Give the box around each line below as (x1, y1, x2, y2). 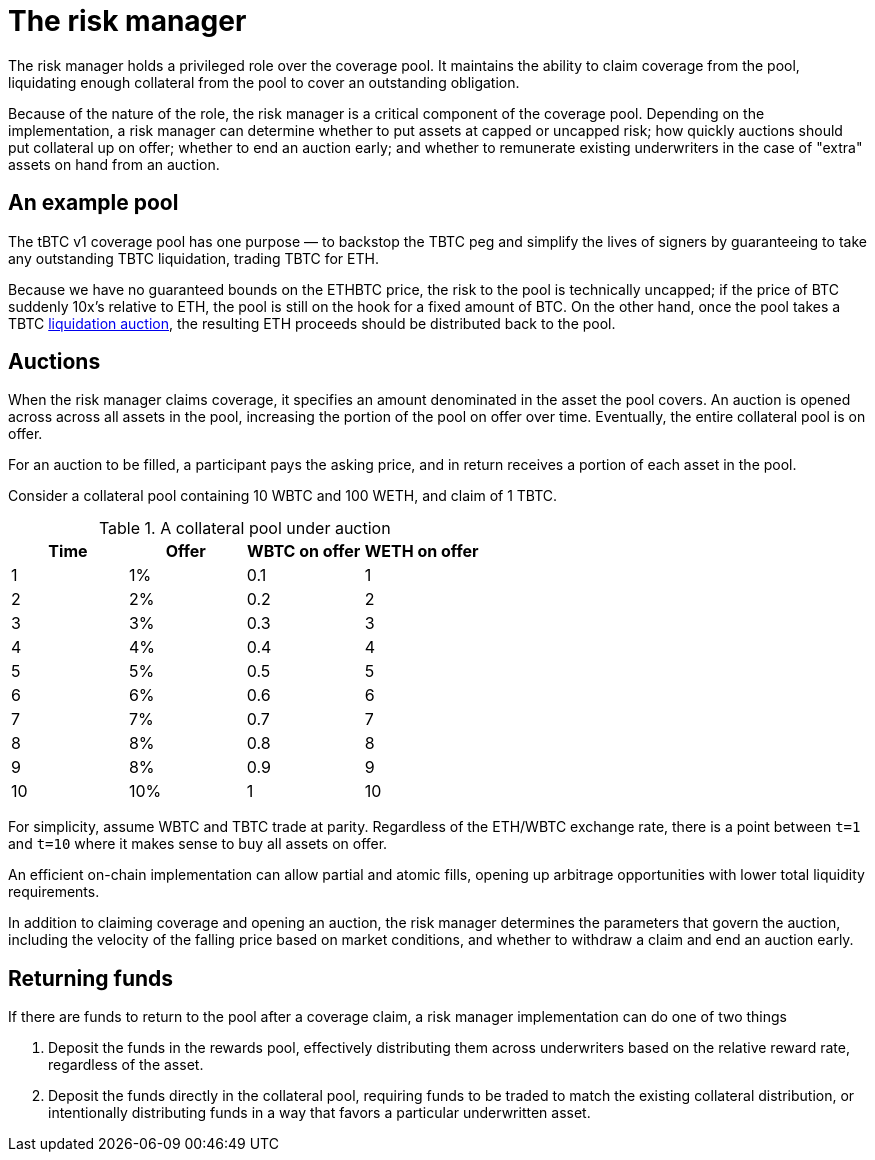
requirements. (8, 883, 100, 901)
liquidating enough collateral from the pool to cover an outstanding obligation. (8, 73, 520, 91)
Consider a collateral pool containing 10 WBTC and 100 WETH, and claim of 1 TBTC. (8, 487, 558, 505)
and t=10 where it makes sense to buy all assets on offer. (8, 835, 388, 853)
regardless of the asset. (48, 1056, 204, 1074)
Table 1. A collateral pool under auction (98, 518, 391, 539)
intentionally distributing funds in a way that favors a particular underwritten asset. (48, 1104, 591, 1122)
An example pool (8, 190, 179, 216)
